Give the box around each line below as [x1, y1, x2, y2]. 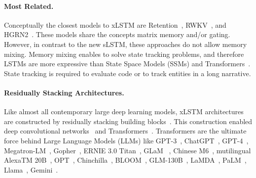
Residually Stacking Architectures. [4, 87, 124, 97]
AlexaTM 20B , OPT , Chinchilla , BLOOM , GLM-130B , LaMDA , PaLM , [4, 155, 247, 165]
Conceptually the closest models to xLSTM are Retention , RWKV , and [4, 19, 226, 30]
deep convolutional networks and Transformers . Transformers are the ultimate [4, 126, 247, 136]
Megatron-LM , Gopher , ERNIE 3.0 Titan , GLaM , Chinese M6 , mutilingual [4, 145, 251, 155]
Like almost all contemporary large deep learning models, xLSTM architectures [4, 106, 244, 117]
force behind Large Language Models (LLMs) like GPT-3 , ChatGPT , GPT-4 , [4, 135, 249, 145]
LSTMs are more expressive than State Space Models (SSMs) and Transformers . [4, 58, 251, 69]
